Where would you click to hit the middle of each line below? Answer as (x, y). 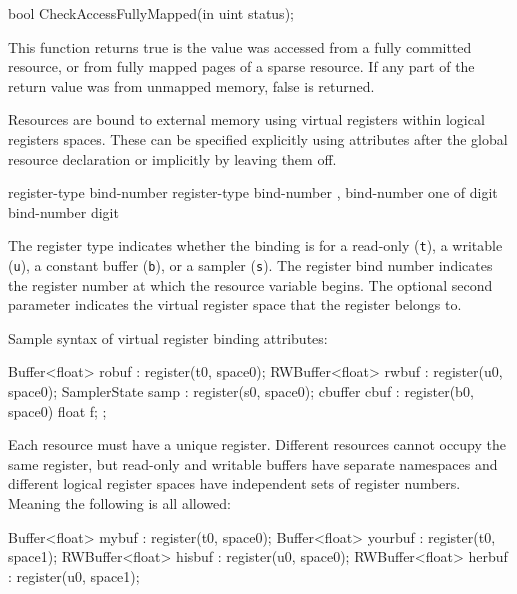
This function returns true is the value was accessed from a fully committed (240, 46)
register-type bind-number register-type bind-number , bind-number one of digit (253, 192)
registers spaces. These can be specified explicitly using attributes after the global (258, 138)
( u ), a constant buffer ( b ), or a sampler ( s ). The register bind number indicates (250, 265)
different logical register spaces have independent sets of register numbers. (234, 483)
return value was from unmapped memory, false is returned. (191, 85)
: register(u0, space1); (74, 575)
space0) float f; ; (57, 410)
